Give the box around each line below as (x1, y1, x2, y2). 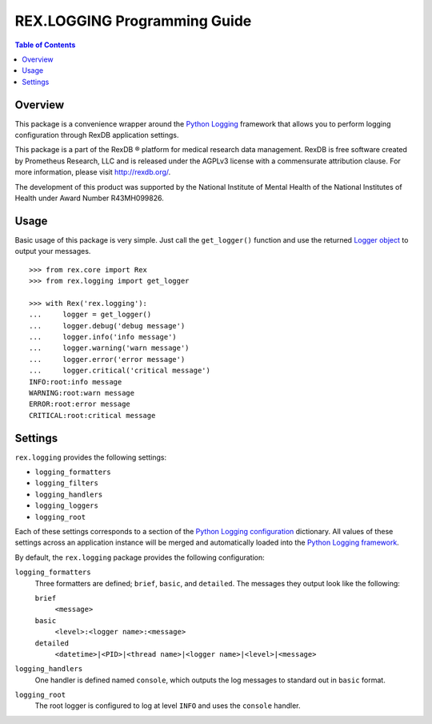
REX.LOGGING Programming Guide (14, 12, 252, 30)
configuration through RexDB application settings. (14, 131, 179, 140)
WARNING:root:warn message (29, 388, 135, 397)
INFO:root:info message (29, 377, 122, 386)
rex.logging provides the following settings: (14, 452, 167, 462)
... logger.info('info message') (29, 332, 178, 341)
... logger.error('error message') (29, 355, 186, 364)
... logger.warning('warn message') (29, 344, 190, 352)
